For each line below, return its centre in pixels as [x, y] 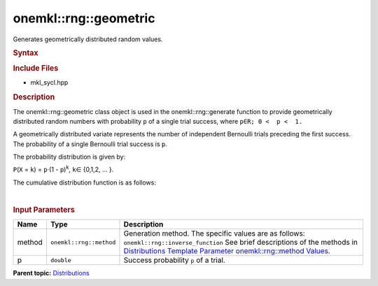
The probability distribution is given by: [69, 157]
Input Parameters [44, 210]
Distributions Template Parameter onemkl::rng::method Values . [227, 251]
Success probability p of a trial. [174, 260]
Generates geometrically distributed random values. [88, 39]
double [61, 260]
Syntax [26, 52]
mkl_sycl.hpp [49, 83]
